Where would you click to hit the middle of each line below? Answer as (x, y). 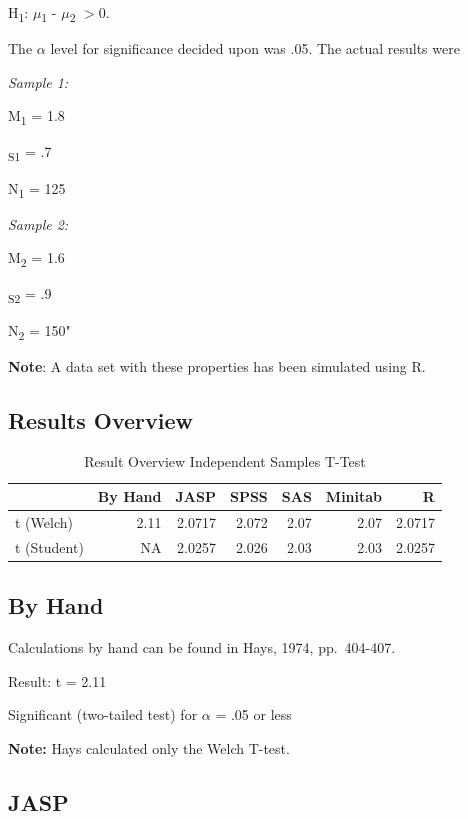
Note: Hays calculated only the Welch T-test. (149, 747)
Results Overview (101, 419)
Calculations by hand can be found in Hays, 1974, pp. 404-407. (202, 647)
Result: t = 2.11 (57, 680)
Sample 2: (38, 223)
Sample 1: (38, 81)
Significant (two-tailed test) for (103, 714)
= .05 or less (253, 714)
